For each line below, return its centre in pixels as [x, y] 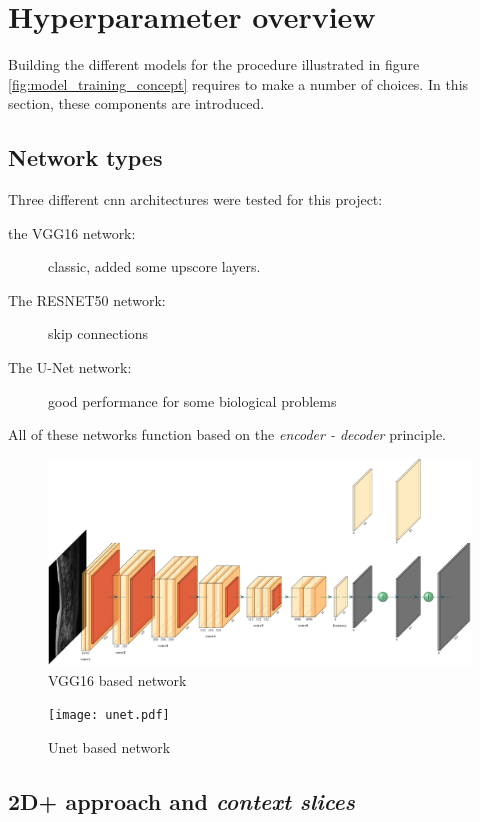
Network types [85, 157]
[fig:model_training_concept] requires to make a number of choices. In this [238, 83]
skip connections [98, 333]
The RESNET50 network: [87, 299]
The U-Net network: [70, 367]
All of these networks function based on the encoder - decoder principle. [227, 434]
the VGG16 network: [72, 232]
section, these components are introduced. [136, 103]
